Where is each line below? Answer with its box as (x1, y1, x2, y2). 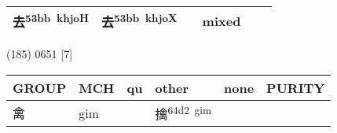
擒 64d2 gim (155, 102, 211, 124)
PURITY (266, 78, 325, 97)
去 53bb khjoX (101, 10, 178, 31)
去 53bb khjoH (13, 10, 89, 31)
